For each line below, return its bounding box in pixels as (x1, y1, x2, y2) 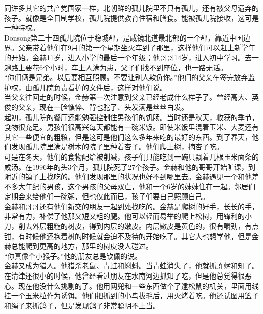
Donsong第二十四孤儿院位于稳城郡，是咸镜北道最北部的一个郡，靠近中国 (4, 32, 243, 43)
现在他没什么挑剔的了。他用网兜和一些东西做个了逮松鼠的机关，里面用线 (18, 280, 259, 291)
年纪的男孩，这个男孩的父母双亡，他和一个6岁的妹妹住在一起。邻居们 (25, 181, 255, 191)
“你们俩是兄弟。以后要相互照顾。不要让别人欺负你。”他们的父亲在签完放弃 (4, 72, 248, 83)
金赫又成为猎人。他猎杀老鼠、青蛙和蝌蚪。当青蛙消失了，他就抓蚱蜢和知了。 (4, 260, 259, 271)
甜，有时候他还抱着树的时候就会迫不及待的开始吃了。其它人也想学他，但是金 (4, 230, 259, 241)
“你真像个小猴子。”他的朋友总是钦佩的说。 (4, 250, 142, 261)
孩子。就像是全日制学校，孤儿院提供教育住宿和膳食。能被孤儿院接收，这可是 (4, 12, 259, 23)
